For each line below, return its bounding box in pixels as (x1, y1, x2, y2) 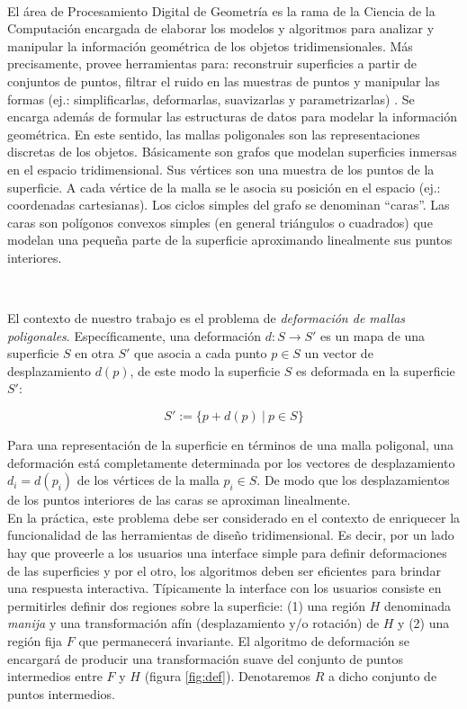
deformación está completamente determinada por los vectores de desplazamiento (7, 453, 455, 471)
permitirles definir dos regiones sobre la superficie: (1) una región (7, 596, 366, 615)
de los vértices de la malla (76, 471, 220, 489)
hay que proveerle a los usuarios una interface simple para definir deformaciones (7, 543, 447, 562)
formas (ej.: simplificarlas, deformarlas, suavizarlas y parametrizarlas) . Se (7, 89, 415, 108)
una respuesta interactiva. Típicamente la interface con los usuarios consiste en (7, 579, 442, 597)
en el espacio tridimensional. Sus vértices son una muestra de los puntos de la (7, 159, 435, 178)
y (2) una (398, 614, 450, 633)
